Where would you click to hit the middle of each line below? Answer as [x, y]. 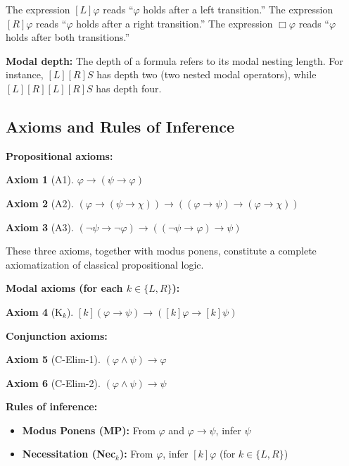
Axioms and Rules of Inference [120, 126]
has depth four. [129, 88]
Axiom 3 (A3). [40, 227]
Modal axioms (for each [64, 288]
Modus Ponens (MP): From [89, 430]
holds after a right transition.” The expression [174, 23]
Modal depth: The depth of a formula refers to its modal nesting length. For [174, 60]
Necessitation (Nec [69, 454]
